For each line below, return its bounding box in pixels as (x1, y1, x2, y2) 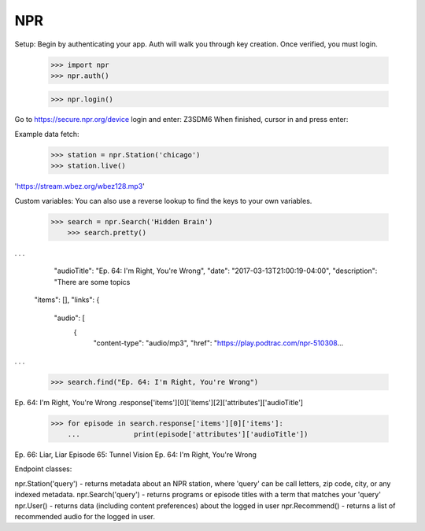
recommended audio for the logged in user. (14, 512, 156, 521)
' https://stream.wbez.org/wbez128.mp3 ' (14, 182, 146, 191)
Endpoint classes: (14, 464, 72, 474)
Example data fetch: (14, 129, 79, 138)
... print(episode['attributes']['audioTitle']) (67, 430, 309, 439)
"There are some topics (54, 277, 131, 286)
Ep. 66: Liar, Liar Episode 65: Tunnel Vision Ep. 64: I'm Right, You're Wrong (14, 450, 257, 459)
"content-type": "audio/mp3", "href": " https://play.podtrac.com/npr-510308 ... (93, 338, 344, 348)
